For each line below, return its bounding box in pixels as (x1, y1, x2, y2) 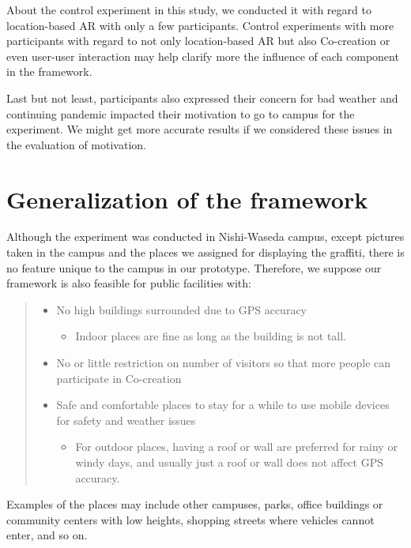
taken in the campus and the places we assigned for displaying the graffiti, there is (6, 244, 405, 261)
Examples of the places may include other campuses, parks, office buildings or (6, 496, 383, 512)
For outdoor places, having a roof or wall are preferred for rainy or (75, 438, 398, 455)
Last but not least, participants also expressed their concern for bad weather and (6, 89, 398, 106)
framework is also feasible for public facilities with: (6, 275, 251, 291)
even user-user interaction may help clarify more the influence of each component (6, 47, 399, 64)
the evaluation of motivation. (6, 136, 146, 152)
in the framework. (6, 63, 92, 80)
